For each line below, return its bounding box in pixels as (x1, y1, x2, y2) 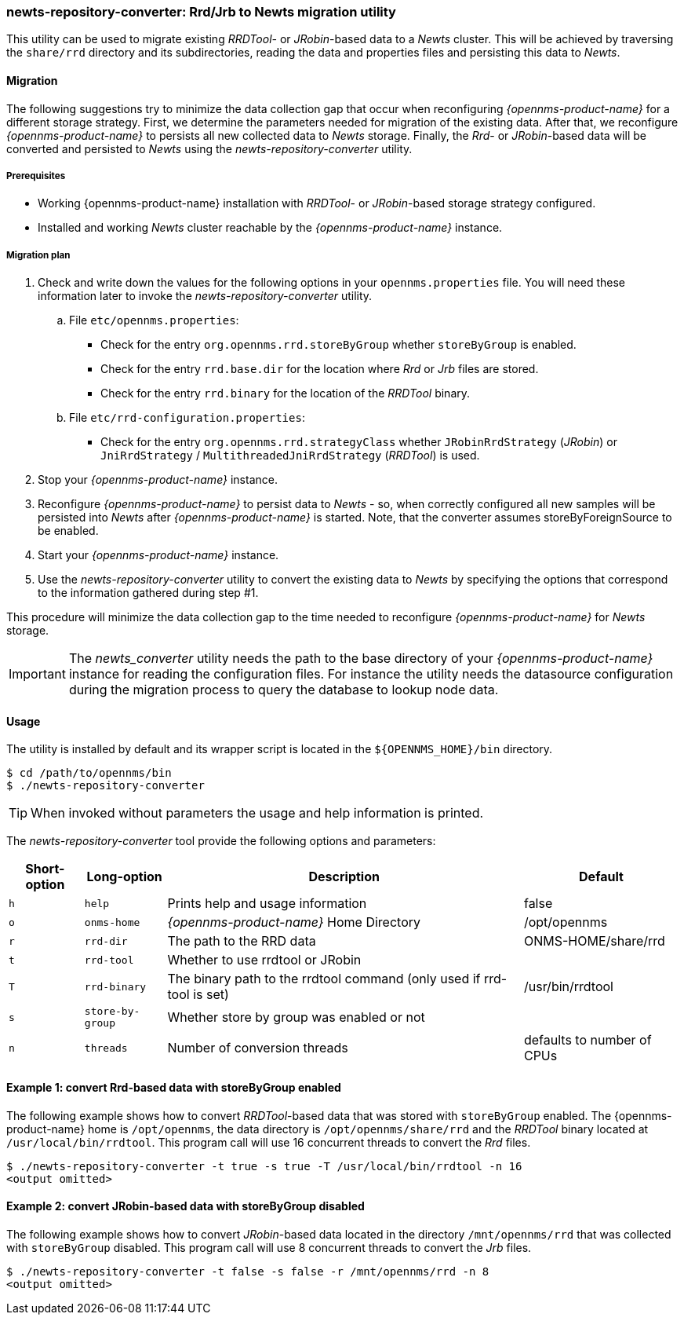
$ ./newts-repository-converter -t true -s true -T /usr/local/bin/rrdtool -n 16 (6, 1159, 522, 1173)
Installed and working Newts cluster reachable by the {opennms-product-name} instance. (38, 221, 503, 235)
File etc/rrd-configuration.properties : (69, 411, 305, 425)
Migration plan (6, 249, 71, 261)
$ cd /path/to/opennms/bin (6, 767, 172, 780)
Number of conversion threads (167, 1040, 348, 1056)
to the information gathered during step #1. (38, 586, 259, 600)
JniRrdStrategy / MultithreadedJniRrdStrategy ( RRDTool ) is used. (100, 448, 480, 463)
